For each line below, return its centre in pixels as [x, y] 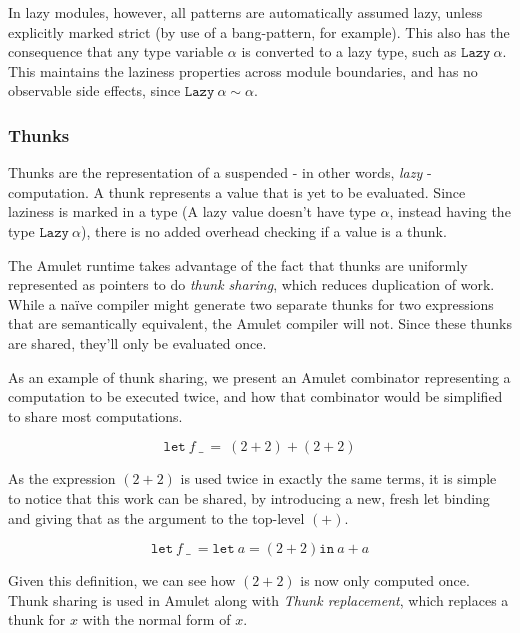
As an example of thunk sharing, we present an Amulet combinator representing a [259, 376]
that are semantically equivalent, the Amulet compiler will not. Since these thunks [260, 323]
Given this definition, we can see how [122, 580]
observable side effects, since [94, 90]
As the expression [62, 478]
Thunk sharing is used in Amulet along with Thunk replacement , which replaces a [258, 599]
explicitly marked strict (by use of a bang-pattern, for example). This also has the [259, 31]
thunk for [37, 619]
